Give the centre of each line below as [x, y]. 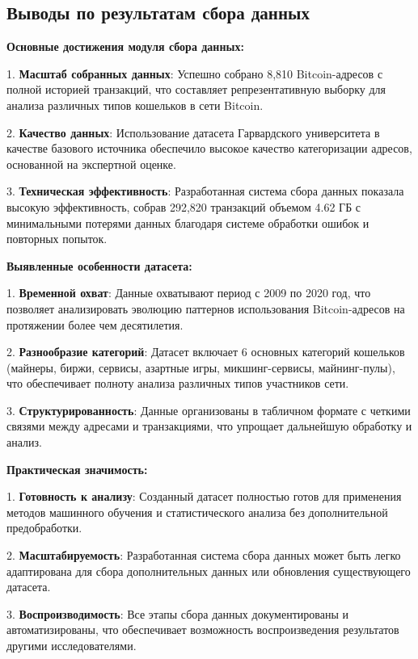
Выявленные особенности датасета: [99, 265]
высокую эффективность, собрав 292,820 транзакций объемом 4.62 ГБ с [184, 206]
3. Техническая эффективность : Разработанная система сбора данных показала [205, 191]
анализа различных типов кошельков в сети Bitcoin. [135, 105]
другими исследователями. [72, 646]
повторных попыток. [57, 239]
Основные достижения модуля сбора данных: [125, 46]
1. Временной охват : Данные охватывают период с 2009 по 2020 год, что [189, 293]
